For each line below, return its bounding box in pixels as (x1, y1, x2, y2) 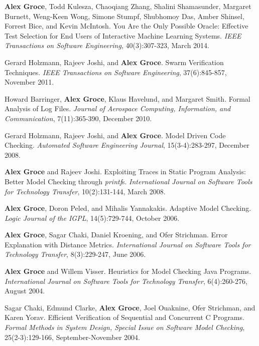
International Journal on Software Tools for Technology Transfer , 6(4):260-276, (5, 275, 247, 286)
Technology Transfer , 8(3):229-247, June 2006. (5, 249, 146, 259)
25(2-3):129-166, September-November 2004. (5, 331, 140, 342)
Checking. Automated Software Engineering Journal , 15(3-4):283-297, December (5, 140, 249, 150)
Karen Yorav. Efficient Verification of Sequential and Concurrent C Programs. (5, 312, 244, 322)
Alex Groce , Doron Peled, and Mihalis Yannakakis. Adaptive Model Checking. (5, 203, 251, 213)
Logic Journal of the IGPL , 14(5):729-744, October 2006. (5, 212, 180, 223)
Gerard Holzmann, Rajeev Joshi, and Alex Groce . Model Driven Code (5, 130, 226, 140)
